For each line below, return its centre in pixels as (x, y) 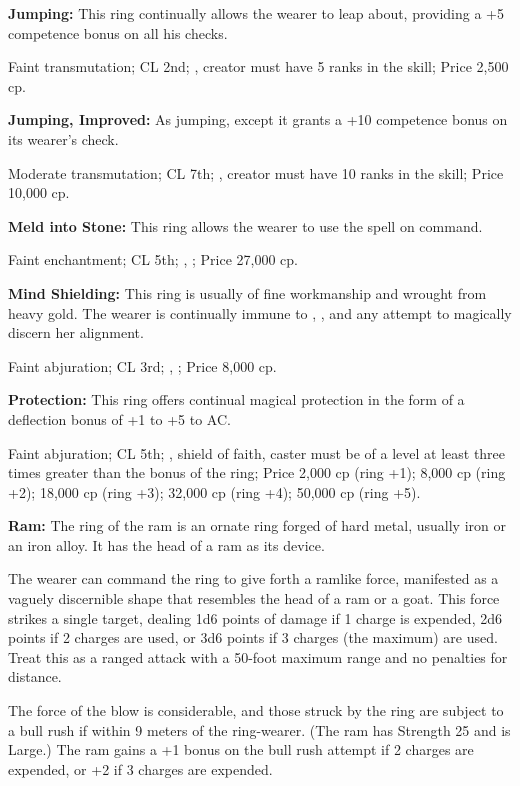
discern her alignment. (76, 332)
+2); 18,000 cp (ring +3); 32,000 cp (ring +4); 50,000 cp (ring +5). (214, 491)
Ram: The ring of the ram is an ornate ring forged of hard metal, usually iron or (257, 525)
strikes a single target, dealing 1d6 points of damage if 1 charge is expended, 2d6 (255, 617)
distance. (35, 676)
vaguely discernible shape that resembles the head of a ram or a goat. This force (254, 598)
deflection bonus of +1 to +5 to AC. (119, 418)
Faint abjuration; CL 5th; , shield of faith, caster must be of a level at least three (257, 452)
